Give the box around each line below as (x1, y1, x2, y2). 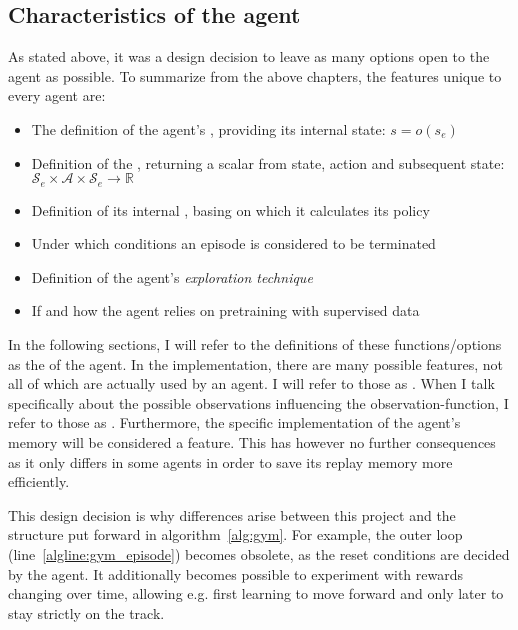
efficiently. (8, 471, 70, 492)
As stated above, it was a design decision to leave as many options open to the (8, 46, 490, 67)
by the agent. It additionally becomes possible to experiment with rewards (8, 563, 464, 584)
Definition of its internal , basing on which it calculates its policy (31, 199, 430, 220)
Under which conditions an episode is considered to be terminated (31, 233, 436, 254)
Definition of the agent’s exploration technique (31, 266, 313, 287)
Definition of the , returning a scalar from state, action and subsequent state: (31, 152, 505, 173)
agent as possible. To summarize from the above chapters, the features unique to (8, 65, 502, 86)
